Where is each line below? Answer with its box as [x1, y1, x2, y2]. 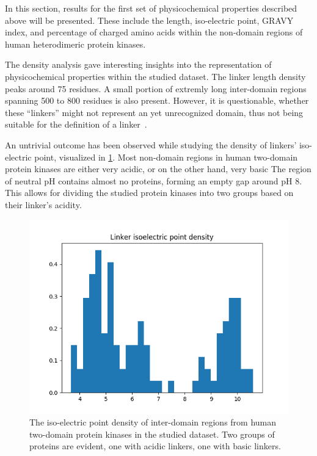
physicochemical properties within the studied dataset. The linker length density [5, 70, 306, 82]
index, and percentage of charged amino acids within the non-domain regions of [5, 26, 303, 38]
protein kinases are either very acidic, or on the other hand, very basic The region [5, 162, 312, 175]
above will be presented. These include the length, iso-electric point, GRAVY [5, 13, 294, 26]
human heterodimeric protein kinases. [5, 37, 146, 50]
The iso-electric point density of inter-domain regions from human [29, 416, 277, 429]
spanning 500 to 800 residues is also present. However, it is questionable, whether [5, 94, 309, 107]
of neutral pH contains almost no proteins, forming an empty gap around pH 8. [5, 174, 302, 187]
